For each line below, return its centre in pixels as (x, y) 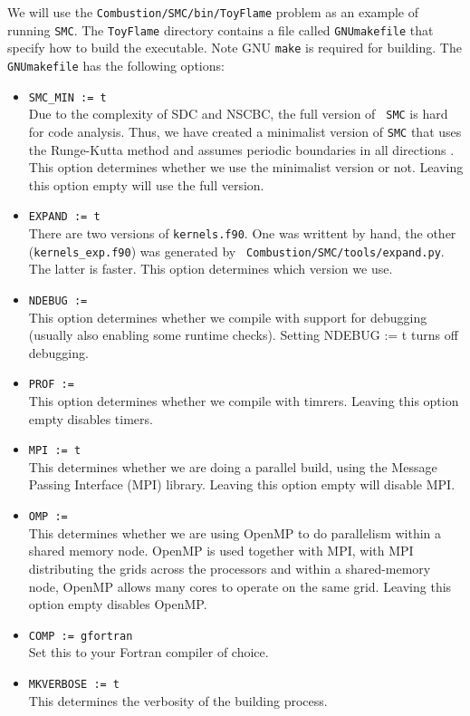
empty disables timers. (91, 418)
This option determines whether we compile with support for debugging (228, 317)
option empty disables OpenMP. (118, 604)
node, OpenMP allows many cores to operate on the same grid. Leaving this (240, 586)
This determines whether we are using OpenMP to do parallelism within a (235, 532)
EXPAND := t (64, 217)
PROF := (51, 385)
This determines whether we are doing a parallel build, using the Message (233, 466)
